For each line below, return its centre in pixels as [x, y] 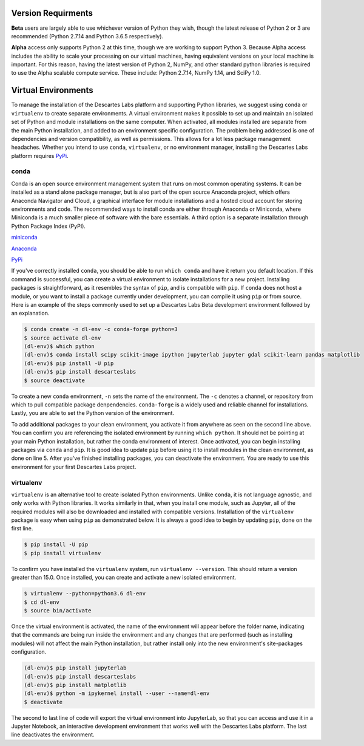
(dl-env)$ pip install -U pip [69, 363]
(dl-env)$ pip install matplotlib [75, 685]
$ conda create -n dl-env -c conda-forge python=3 [101, 329]
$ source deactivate [54, 380]
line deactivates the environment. [53, 734]
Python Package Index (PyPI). [49, 226]
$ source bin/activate [58, 610]
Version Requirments [52, 13]
